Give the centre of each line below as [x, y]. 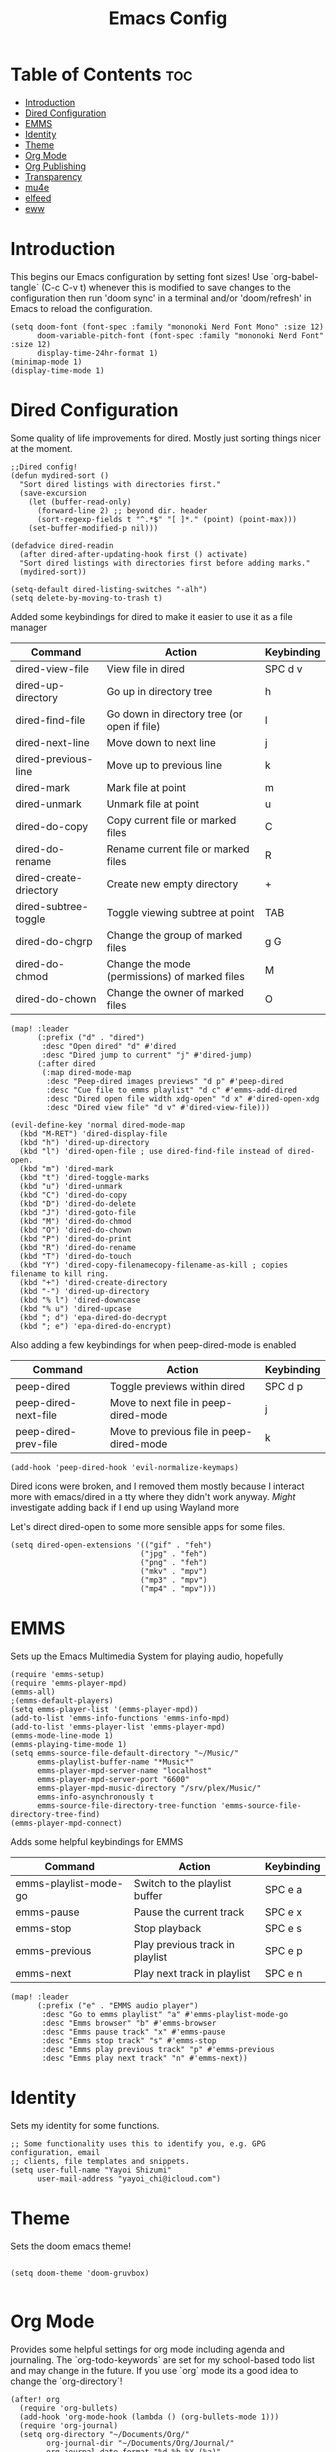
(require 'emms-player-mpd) [69, 1683]
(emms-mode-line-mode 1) [62, 1735]
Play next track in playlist [192, 1973]
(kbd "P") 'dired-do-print [75, 1238]
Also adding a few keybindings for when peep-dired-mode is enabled [153, 1344]
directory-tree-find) [55, 1814]
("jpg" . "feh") [173, 1553]
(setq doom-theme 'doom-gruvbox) [80, 2273]
